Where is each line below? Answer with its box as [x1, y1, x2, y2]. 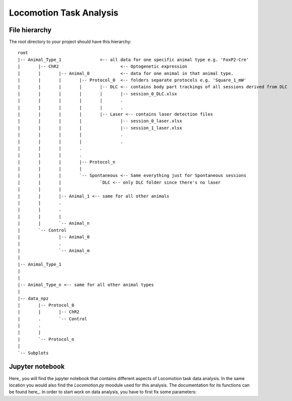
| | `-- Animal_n [18, 221, 90, 226]
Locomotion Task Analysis [9, 7, 119, 18]
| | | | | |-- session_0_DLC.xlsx [18, 91, 177, 96]
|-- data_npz [18, 295, 49, 301]
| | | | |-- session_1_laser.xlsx [18, 125, 182, 131]
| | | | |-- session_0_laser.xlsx [18, 118, 182, 124]
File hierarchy [9, 26, 52, 34]
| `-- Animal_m [18, 248, 90, 253]
